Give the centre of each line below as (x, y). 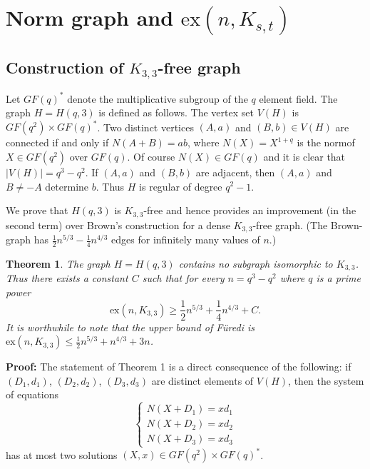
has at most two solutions (62, 454)
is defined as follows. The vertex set (176, 112)
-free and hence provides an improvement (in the (250, 210)
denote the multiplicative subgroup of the (158, 98)
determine (67, 186)
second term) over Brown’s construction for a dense (118, 225)
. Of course (151, 156)
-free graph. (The (290, 225)
